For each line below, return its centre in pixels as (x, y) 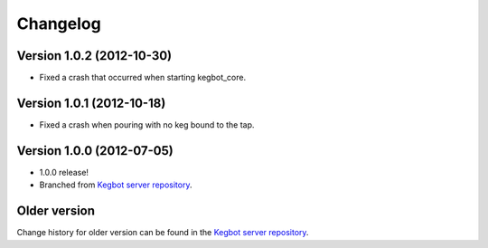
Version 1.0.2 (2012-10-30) (94, 56)
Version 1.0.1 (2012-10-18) (91, 103)
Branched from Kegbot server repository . (116, 185)
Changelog (59, 24)
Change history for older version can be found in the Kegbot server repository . (163, 233)
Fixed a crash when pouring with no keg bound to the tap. (147, 124)
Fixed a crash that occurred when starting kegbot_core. (143, 78)
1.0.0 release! (64, 172)
